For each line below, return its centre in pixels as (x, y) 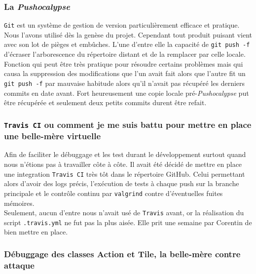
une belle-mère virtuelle (53, 136)
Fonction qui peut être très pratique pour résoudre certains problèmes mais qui (124, 63)
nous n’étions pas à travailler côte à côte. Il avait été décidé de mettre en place (123, 164)
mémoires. (19, 203)
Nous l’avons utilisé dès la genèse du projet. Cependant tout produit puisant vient (128, 34)
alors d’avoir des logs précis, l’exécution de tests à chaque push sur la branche (122, 183)
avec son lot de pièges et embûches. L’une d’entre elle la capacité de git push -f (127, 44)
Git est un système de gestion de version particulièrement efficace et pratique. (122, 25)
